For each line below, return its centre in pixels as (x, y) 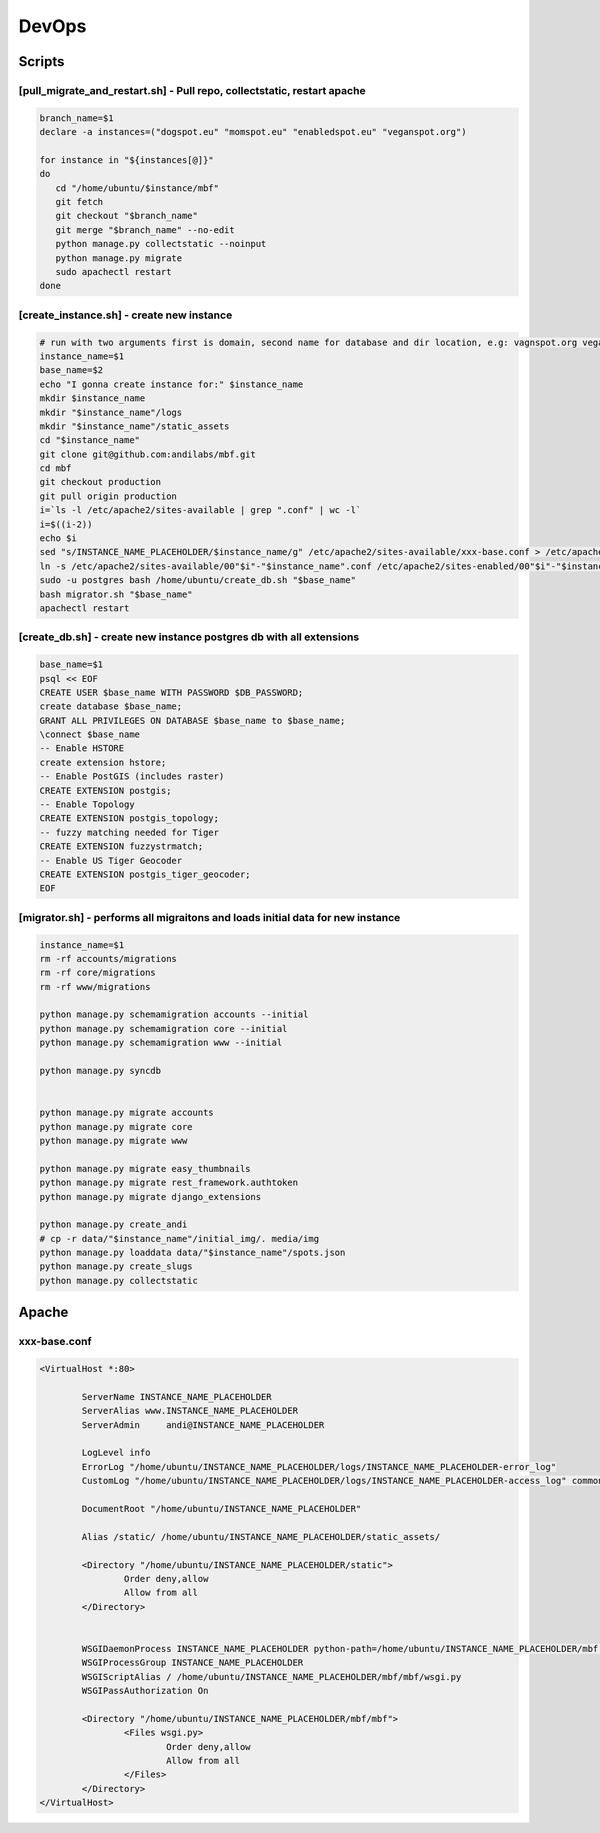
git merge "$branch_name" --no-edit (145, 229)
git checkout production (100, 482)
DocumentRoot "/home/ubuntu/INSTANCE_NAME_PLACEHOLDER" (221, 1508)
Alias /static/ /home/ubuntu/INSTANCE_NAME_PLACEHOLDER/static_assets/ (261, 1536)
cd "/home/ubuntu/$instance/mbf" (137, 188)
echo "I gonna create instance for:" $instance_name (171, 384)
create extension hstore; (103, 762)
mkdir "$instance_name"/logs (111, 412)
